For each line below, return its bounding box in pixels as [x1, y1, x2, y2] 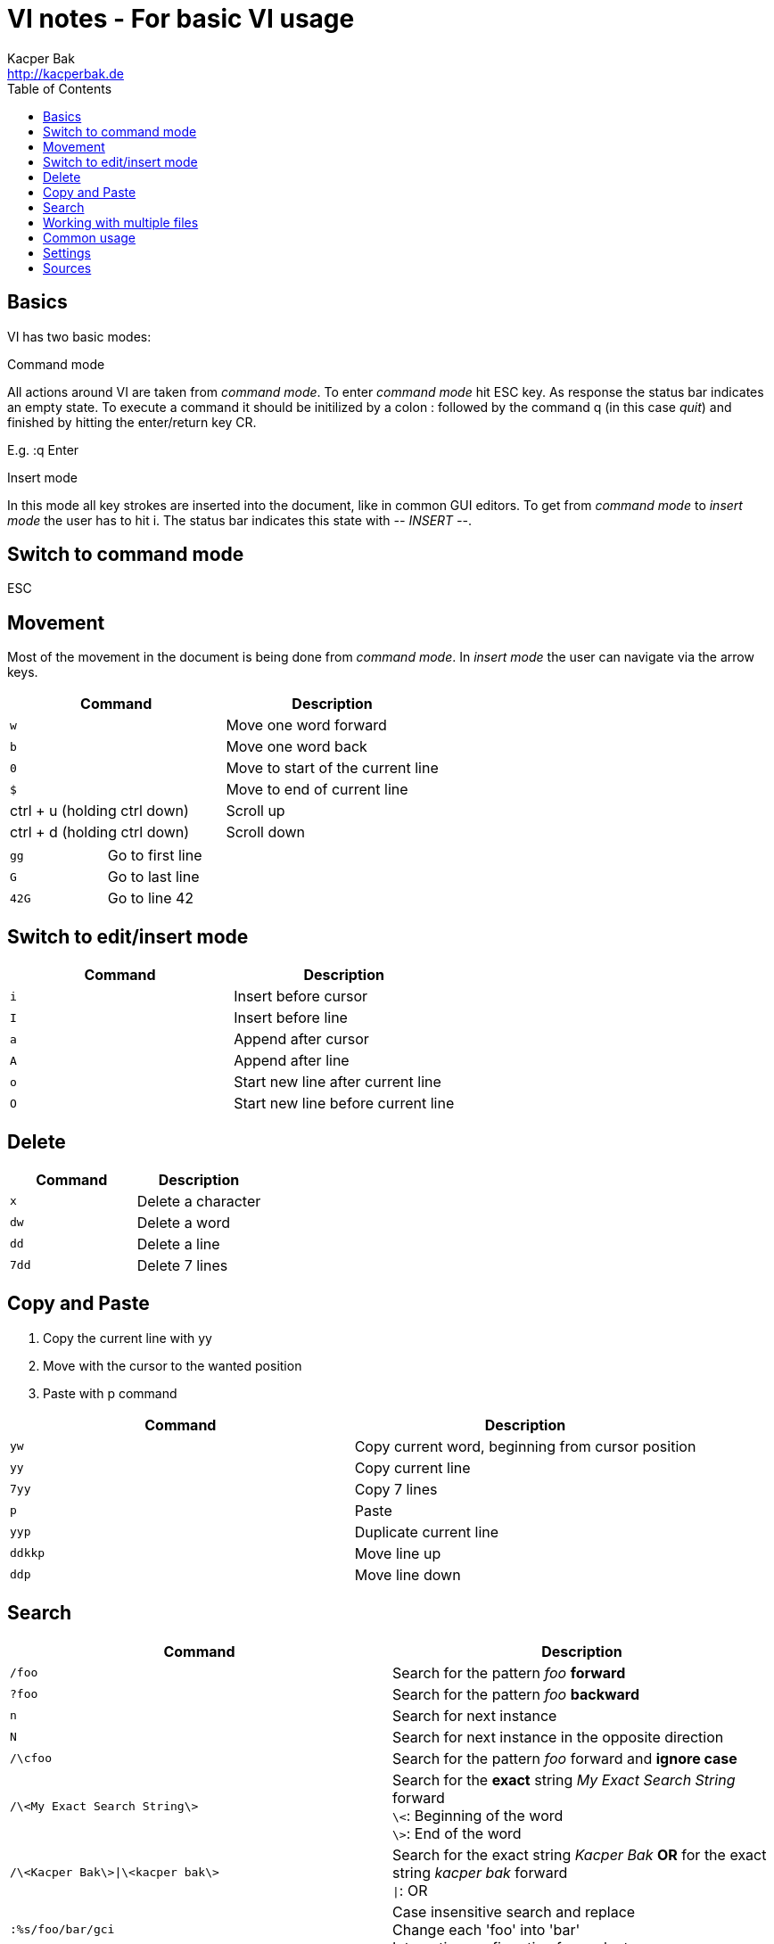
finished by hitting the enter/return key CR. [7, 414, 257, 430]
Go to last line [107, 868, 200, 886]
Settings [43, 244, 91, 260]
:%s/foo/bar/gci [10, 1923, 115, 1937]
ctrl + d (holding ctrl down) [10, 823, 190, 842]
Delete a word [136, 1213, 231, 1231]
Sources [43, 259, 92, 276]
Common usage [43, 229, 136, 245]
